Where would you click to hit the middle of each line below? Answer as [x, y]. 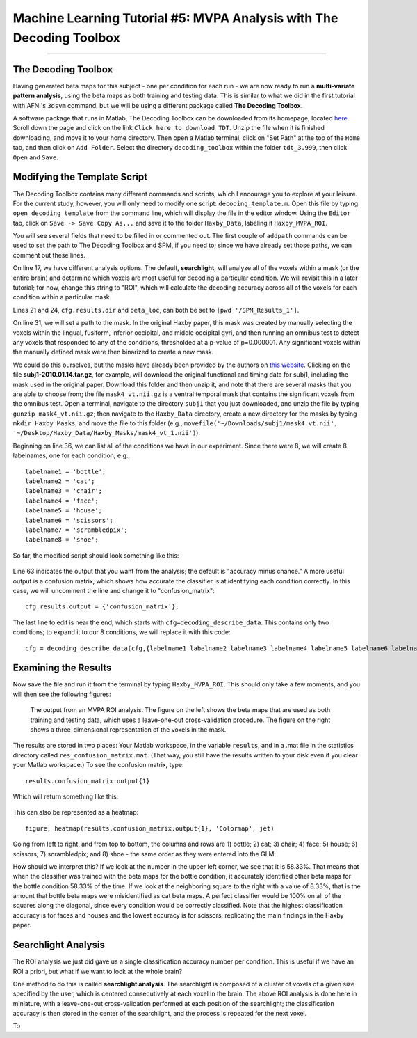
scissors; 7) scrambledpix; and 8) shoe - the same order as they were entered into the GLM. [145, 854]
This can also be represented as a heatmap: [76, 812]
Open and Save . [36, 157]
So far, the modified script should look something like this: [96, 555]
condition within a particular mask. [62, 297]
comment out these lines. [49, 255]
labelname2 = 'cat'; [60, 481]
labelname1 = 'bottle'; [66, 471]
